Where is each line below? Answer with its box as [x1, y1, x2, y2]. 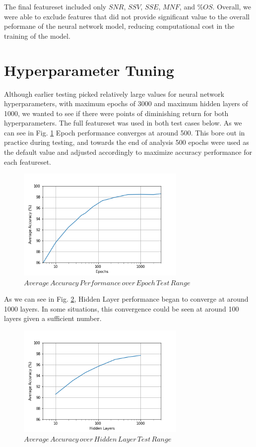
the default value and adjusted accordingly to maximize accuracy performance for [4, 147, 253, 157]
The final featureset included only [4, 1, 107, 11]
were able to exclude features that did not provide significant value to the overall [4, 11, 250, 21]
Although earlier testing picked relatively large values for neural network [4, 88, 224, 99]
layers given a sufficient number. [4, 313, 102, 323]
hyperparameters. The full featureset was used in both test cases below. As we [4, 118, 242, 128]
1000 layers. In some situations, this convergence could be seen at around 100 [4, 303, 239, 314]
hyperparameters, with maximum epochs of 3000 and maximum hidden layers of [4, 98, 248, 109]
